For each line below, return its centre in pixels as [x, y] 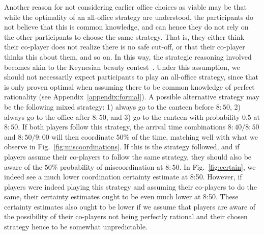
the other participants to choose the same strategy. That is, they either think [124, 36]
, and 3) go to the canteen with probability [173, 116]
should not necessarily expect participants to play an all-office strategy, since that [131, 77]
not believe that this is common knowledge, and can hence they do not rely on [126, 27]
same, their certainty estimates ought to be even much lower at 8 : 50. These [121, 197]
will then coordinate [83, 136]
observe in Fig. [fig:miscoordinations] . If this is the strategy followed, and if [122, 147]
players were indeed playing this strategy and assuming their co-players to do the [130, 186]
